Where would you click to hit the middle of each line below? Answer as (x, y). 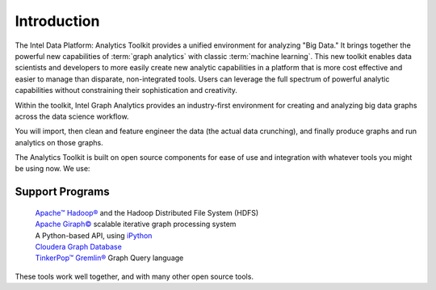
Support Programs (62, 192)
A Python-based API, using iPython (94, 235)
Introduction (57, 21)
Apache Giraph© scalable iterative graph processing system (136, 224)
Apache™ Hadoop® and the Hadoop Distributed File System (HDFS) (147, 212)
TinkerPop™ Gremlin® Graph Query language (109, 258)
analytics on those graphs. (59, 142)
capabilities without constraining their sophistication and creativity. (126, 90)
